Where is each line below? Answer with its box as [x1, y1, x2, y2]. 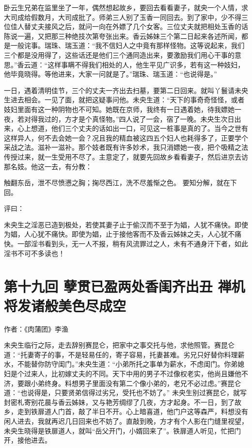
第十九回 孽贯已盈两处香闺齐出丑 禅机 [4, 276, 245, 296]
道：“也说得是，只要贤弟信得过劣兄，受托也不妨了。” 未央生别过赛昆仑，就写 [4, 387, 247, 398]
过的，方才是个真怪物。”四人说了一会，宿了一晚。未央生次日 [44, 113, 235, 124]
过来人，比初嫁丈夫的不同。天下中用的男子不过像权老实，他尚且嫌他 [24, 368, 241, 378]
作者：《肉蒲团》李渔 [4, 323, 68, 334]
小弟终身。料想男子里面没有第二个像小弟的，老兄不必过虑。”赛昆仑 [31, 378, 241, 388]
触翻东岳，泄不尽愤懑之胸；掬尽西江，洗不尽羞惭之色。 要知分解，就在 [4, 177, 230, 188]
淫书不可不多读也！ [4, 248, 65, 258]
